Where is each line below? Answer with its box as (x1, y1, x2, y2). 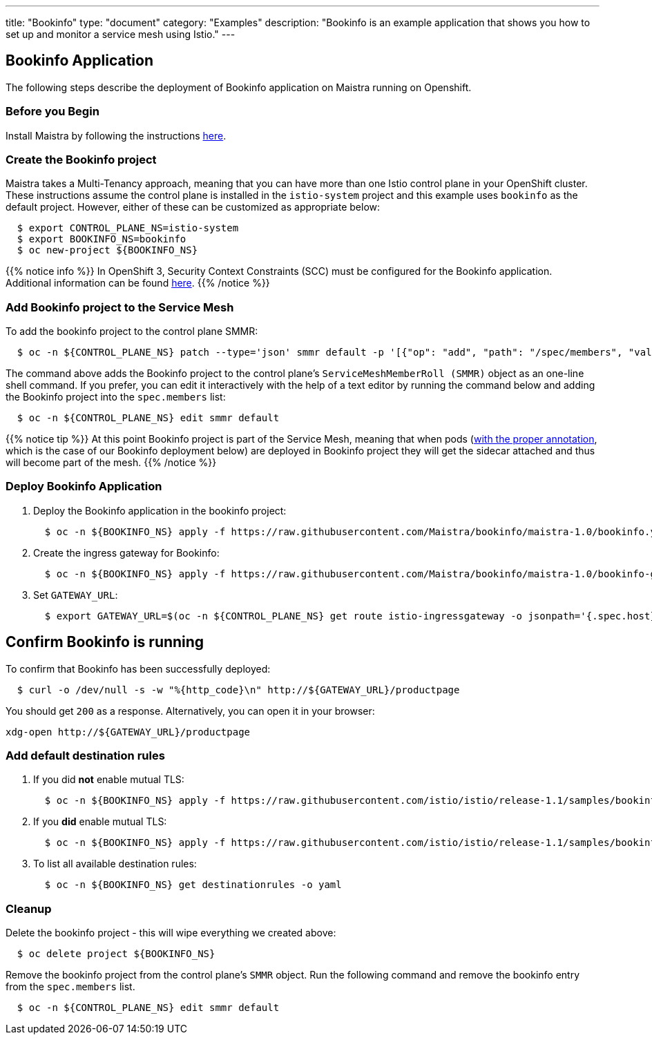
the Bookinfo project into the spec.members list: (6, 391, 226, 403)
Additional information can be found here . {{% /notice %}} (6, 277, 270, 289)
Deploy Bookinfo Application (6, 479, 162, 494)
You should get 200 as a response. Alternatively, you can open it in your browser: (6, 704, 375, 717)
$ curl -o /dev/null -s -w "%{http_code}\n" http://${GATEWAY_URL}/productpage (17, 684, 460, 695)
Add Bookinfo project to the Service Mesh (6, 300, 234, 314)
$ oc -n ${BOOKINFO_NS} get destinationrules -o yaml (44, 879, 342, 891)
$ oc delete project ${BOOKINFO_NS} (17, 948, 215, 960)
